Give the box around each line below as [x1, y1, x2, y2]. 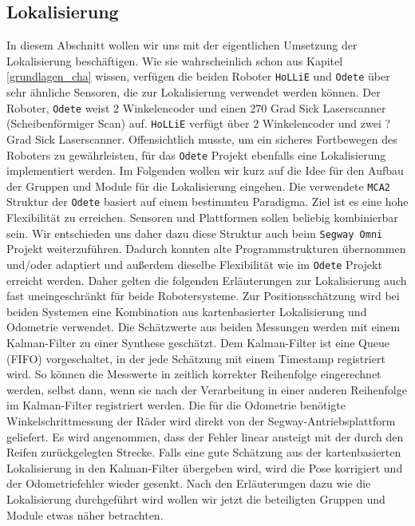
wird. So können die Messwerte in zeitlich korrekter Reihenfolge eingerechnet [6, 366, 381, 382]
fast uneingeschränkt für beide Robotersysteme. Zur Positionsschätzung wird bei [6, 287, 400, 304]
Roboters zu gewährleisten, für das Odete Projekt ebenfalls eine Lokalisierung [6, 146, 386, 163]
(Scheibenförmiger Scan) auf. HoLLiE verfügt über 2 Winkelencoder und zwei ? [6, 115, 391, 132]
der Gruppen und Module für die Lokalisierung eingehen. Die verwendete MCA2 [6, 177, 390, 194]
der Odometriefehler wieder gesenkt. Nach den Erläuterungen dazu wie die [6, 475, 371, 492]
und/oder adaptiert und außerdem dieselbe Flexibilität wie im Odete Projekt [6, 255, 382, 272]
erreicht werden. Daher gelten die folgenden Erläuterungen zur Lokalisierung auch [6, 271, 407, 288]
